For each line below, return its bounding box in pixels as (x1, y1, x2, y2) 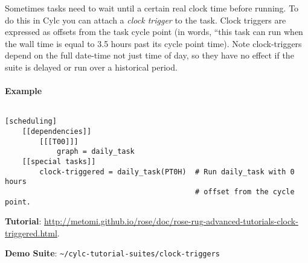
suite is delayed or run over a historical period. (5, 60, 178, 73)
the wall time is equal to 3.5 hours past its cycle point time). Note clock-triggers (5, 37, 302, 49)
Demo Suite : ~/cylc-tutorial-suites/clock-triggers (5, 247, 220, 259)
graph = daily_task (56, 147, 135, 156)
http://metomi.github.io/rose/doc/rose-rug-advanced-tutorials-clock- (44, 215, 298, 227)
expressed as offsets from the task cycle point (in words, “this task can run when (5, 25, 303, 38)
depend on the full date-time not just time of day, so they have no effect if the (5, 49, 294, 62)
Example (5, 84, 42, 97)
